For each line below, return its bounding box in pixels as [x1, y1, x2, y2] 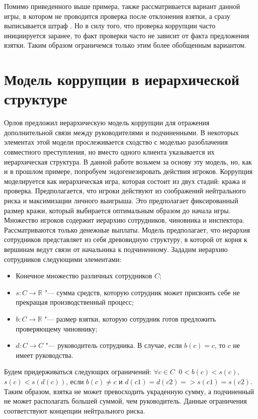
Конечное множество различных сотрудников [15, 270, 152, 281]
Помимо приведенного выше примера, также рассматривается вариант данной [4, 1, 240, 11]
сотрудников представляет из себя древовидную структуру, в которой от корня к [4, 234, 248, 245]
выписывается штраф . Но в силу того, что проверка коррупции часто [4, 20, 216, 31]
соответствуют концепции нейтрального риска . [4, 405, 145, 416]
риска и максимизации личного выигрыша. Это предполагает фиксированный [4, 195, 239, 206]
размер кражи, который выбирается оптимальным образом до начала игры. [4, 205, 231, 215]
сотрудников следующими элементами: [4, 253, 122, 264]
